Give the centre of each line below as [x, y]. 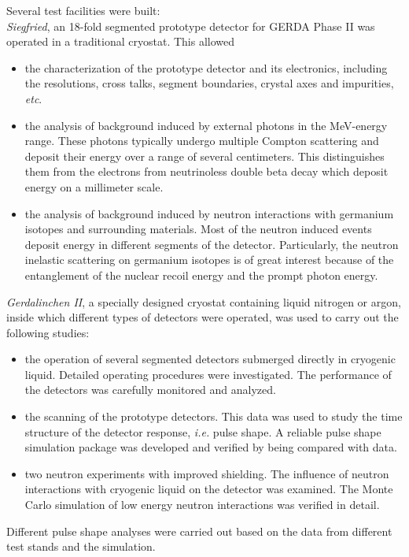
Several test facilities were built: [83, 10]
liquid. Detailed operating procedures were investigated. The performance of [208, 374]
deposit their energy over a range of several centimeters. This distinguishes [204, 156]
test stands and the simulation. [81, 546]
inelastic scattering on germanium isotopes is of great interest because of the [209, 260]
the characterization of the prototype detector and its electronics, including [206, 67]
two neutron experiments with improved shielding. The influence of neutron [207, 473]
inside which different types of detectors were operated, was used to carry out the [203, 317]
